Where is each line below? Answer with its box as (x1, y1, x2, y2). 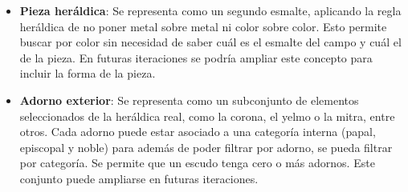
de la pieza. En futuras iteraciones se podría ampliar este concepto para (19, 49, 373, 66)
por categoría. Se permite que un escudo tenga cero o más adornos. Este (19, 154, 375, 171)
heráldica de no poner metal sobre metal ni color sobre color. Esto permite (19, 18, 387, 34)
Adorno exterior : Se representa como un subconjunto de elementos (19, 91, 359, 108)
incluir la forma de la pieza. (19, 65, 156, 82)
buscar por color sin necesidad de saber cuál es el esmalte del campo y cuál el (19, 34, 402, 50)
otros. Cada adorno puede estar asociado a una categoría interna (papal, (19, 123, 376, 140)
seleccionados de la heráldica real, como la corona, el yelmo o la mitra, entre (19, 107, 395, 124)
